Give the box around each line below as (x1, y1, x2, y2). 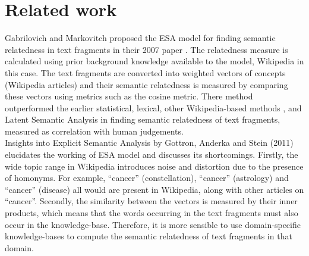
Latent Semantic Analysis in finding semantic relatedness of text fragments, (5, 113, 280, 126)
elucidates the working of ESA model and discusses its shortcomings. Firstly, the (5, 148, 298, 161)
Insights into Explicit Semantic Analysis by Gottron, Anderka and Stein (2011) (5, 136, 294, 149)
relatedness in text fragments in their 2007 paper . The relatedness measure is (5, 43, 288, 55)
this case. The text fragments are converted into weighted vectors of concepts (5, 66, 286, 79)
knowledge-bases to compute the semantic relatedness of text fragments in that (5, 230, 292, 242)
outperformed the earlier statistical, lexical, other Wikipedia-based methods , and (5, 101, 302, 114)
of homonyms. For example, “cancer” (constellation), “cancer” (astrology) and (5, 171, 289, 184)
